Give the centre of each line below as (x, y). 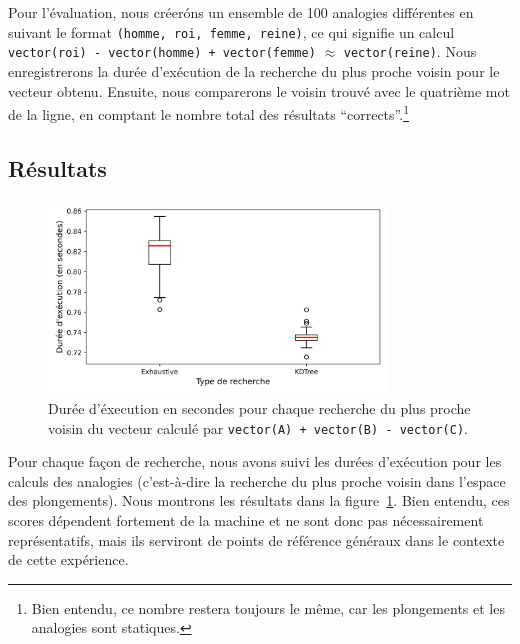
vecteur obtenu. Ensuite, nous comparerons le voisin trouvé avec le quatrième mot (259, 90)
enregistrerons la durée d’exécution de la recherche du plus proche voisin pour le (254, 70)
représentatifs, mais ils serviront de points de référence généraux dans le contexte (256, 539)
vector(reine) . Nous (410, 51)
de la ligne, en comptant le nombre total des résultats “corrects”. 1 (208, 112)
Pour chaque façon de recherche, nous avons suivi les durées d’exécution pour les (255, 461)
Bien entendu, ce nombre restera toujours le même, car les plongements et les (268, 607)
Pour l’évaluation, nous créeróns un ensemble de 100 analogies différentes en (241, 12)
